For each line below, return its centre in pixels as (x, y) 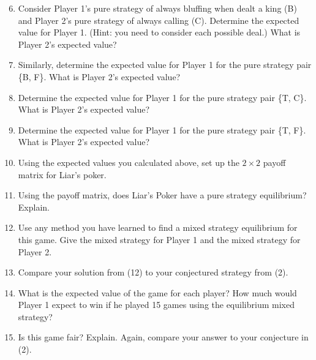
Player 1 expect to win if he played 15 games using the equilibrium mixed (156, 305)
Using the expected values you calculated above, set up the (129, 162)
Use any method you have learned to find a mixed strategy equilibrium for (158, 227)
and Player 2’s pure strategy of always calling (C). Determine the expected (159, 20)
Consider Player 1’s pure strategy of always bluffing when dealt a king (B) (157, 8)
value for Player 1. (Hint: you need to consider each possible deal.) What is (159, 32)
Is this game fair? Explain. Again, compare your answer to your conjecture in (163, 337)
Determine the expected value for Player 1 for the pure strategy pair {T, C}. (162, 97)
